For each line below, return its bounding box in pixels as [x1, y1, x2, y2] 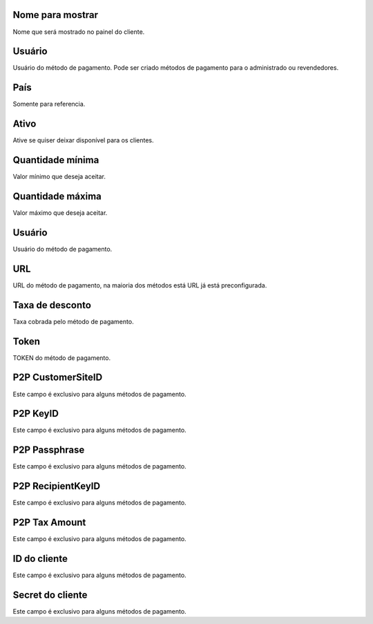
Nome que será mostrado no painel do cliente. [12, 28, 145, 36]
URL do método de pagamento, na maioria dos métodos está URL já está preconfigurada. [12, 281, 267, 290]
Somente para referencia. [12, 100, 86, 108]
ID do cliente [12, 553, 68, 565]
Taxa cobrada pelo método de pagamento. [12, 317, 134, 325]
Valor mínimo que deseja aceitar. [12, 173, 106, 181]
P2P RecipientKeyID [12, 480, 100, 492]
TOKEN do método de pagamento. [12, 353, 111, 362]
